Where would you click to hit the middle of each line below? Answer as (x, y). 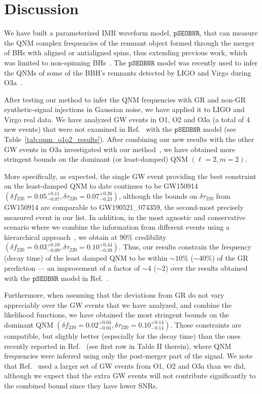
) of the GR (230, 258)
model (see (219, 129)
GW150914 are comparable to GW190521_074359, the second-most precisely (124, 207)
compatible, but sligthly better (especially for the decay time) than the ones (122, 335)
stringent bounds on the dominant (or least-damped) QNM (96, 159)
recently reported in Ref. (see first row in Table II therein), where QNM (118, 346)
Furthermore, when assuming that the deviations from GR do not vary (114, 295)
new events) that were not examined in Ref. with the (88, 129)
